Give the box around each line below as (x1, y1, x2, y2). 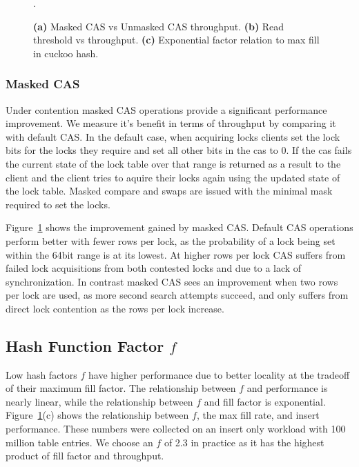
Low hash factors (6, 367, 77, 381)
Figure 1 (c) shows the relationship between (6, 408, 189, 422)
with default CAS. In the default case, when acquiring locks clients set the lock (6, 129, 340, 143)
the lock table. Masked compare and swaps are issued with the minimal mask (6, 183, 333, 198)
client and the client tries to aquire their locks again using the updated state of (6, 170, 340, 184)
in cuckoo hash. (33, 46, 99, 60)
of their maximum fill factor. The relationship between (6, 381, 236, 395)
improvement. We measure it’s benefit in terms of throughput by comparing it (6, 116, 336, 130)
